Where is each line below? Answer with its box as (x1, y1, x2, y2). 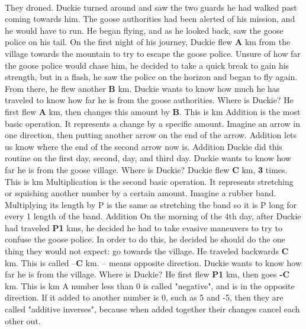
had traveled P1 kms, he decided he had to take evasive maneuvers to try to (5, 221, 282, 234)
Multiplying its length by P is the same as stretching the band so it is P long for (5, 198, 297, 210)
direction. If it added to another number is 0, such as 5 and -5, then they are (5, 291, 284, 304)
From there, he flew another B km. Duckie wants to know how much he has (5, 82, 280, 94)
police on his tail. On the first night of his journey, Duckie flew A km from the (5, 36, 291, 48)
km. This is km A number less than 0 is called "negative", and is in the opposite (5, 279, 295, 292)
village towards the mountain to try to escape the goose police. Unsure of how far (5, 47, 301, 59)
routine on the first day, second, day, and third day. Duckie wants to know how (5, 152, 291, 164)
